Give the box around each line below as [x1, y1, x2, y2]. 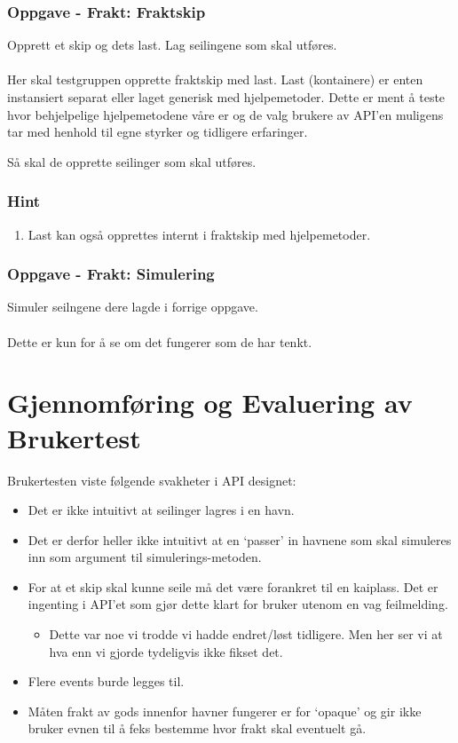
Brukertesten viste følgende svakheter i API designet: [7, 470, 296, 489]
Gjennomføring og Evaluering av [7, 384, 413, 421]
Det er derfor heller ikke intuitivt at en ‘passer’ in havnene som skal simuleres [28, 530, 452, 549]
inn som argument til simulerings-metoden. [28, 548, 262, 566]
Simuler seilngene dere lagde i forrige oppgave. [7, 297, 258, 316]
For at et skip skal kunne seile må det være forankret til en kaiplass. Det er [28, 577, 438, 596]
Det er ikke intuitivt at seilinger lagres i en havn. [28, 501, 295, 519]
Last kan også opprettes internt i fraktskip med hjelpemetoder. [28, 225, 371, 243]
